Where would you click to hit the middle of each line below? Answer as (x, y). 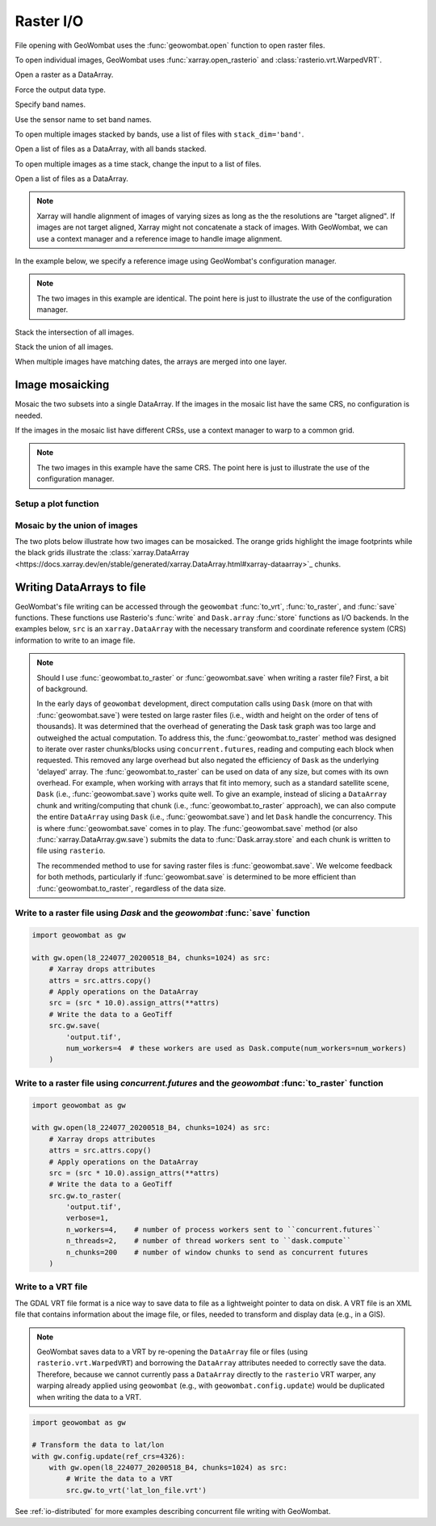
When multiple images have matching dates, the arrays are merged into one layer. (151, 362)
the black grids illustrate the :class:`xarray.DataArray (102, 553)
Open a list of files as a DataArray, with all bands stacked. (111, 149)
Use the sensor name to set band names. (84, 119)
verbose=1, (87, 1218)
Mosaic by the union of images (76, 525)
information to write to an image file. (75, 640)
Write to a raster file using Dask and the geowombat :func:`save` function (163, 913)
